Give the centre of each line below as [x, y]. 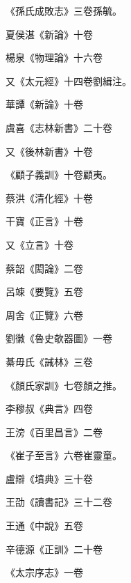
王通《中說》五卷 [44, 526]
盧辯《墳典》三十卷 [49, 478]
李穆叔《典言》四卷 [49, 409]
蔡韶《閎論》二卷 [44, 268]
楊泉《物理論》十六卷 [54, 57]
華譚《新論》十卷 [44, 104]
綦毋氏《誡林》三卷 [49, 361]
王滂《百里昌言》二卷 [54, 432]
